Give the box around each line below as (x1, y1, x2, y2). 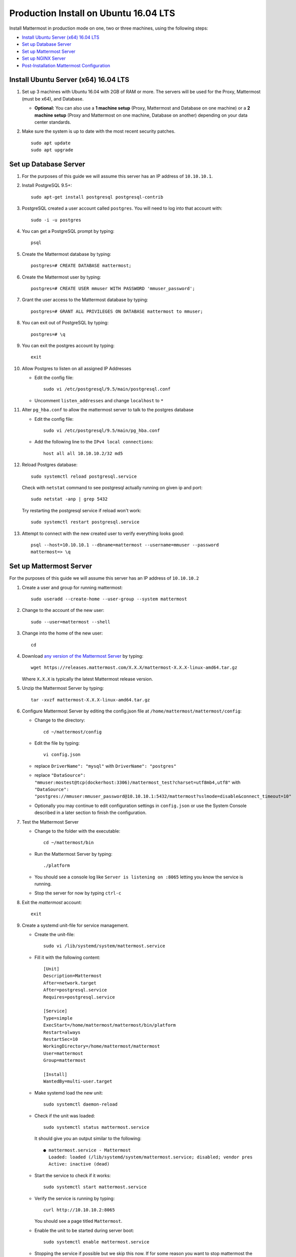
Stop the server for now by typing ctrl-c (34, 890, 122, 896)
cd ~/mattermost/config (43, 729, 102, 735)
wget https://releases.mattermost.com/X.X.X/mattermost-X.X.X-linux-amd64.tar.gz (31, 665, 238, 671)
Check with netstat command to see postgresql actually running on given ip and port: (22, 484, 203, 490)
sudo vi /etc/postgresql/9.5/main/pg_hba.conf (43, 428, 160, 433)
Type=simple (43, 1015, 73, 1021)
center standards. (34, 119, 71, 125)
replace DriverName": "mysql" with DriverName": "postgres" (34, 763, 177, 769)
